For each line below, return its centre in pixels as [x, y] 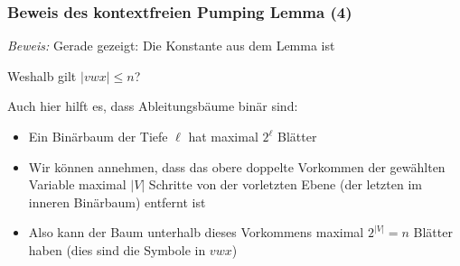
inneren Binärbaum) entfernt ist [117, 202]
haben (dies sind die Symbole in [117, 249]
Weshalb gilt [42, 75]
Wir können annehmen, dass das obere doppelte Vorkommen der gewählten [237, 166]
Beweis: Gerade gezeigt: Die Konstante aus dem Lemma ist [171, 46]
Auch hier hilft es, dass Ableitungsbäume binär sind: [153, 106]
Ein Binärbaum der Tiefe [98, 136]
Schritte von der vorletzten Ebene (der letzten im [285, 184]
